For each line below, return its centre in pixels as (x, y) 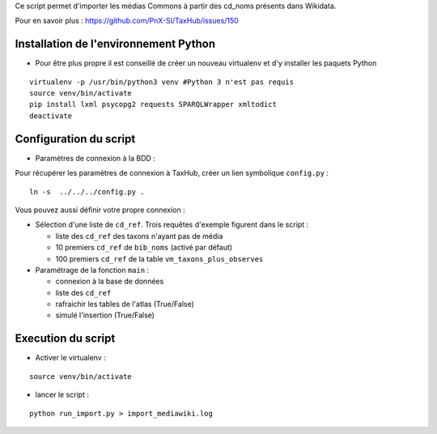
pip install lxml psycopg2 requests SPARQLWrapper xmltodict (153, 104)
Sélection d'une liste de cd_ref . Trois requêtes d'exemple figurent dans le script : (172, 225)
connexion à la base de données (110, 281)
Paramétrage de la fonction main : (92, 270)
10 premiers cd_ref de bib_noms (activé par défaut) (144, 248)
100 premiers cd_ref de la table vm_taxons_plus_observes (159, 258)
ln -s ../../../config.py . (87, 191)
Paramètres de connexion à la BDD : (95, 158)
